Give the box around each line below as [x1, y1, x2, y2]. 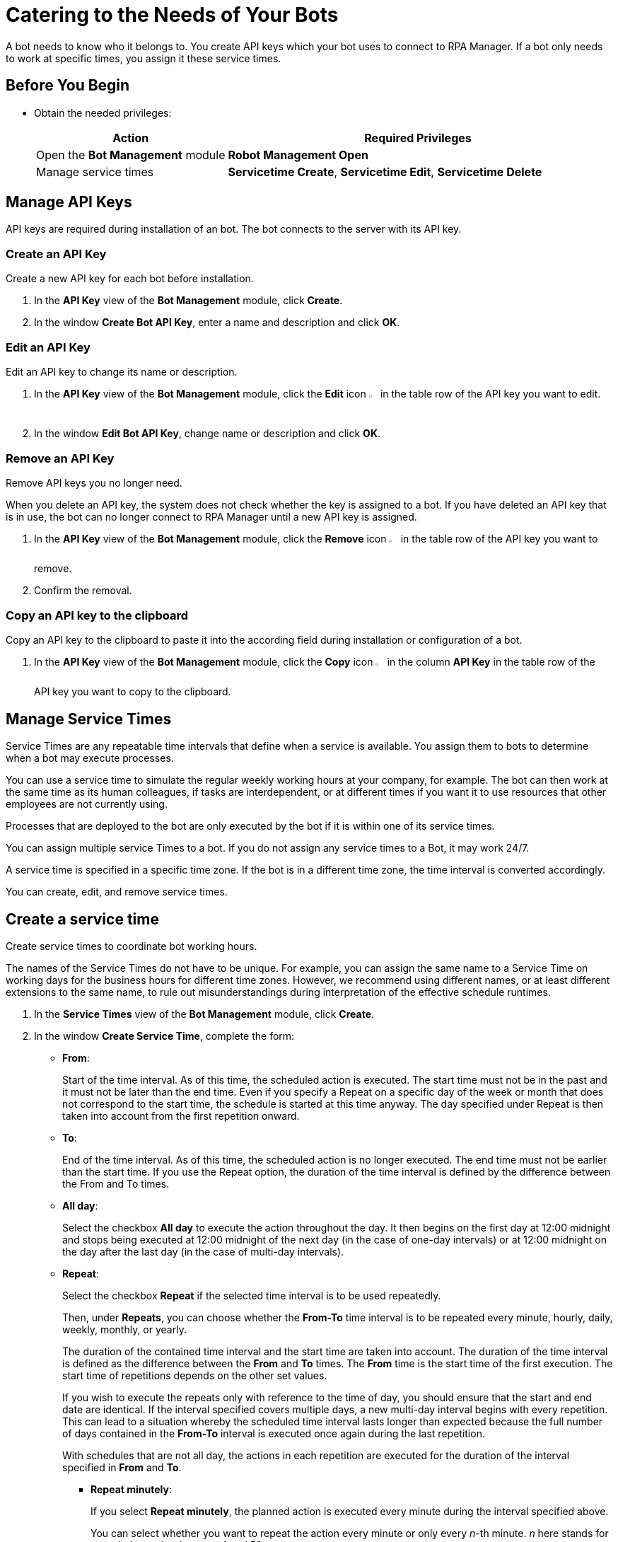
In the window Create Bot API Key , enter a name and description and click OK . [34, 316, 400, 329]
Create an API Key [6, 246, 107, 261]
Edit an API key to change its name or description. [6, 365, 238, 378]
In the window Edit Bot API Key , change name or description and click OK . [34, 427, 381, 440]
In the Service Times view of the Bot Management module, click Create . [34, 1007, 375, 1020]
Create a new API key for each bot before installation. [6, 272, 254, 285]
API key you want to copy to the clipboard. [34, 685, 231, 698]
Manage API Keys [6, 193, 132, 211]
